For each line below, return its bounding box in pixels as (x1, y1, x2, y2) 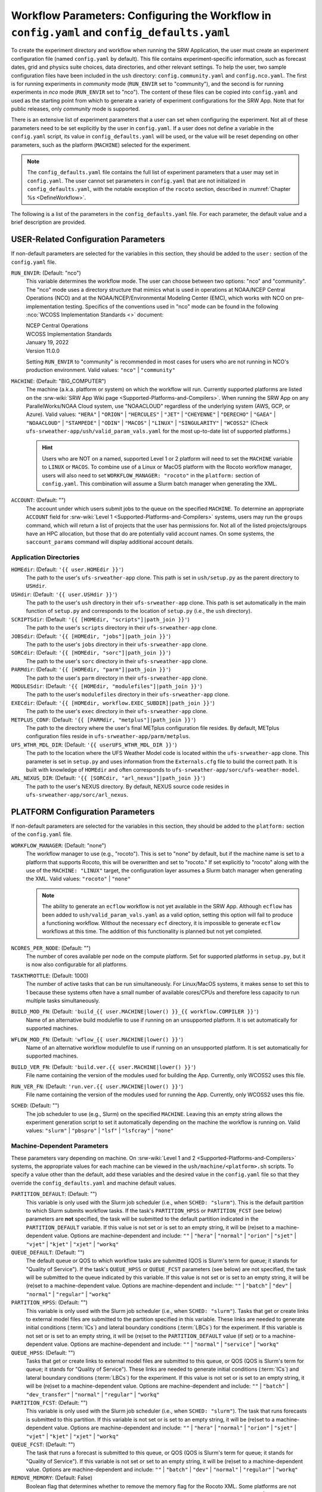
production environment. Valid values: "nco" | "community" (26, 366, 176, 374)
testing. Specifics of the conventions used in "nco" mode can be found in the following (65, 303, 278, 310)
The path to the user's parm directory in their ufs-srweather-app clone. (26, 674, 208, 682)
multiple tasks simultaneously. (26, 997, 100, 1004)
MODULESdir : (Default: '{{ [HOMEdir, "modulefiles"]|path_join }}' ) (11, 683, 203, 689)
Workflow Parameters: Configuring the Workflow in (11, 9, 271, 22)
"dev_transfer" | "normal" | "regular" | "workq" (26, 1391, 160, 1398)
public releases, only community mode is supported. (11, 105, 140, 113)
